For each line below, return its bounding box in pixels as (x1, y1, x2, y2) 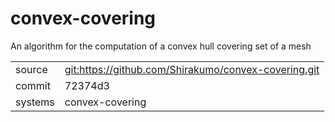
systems (15, 95, 55, 109)
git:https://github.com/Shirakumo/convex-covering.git (64, 62, 320, 76)
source (15, 62, 48, 76)
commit (15, 78, 51, 92)
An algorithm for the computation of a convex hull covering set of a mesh (10, 40, 312, 52)
